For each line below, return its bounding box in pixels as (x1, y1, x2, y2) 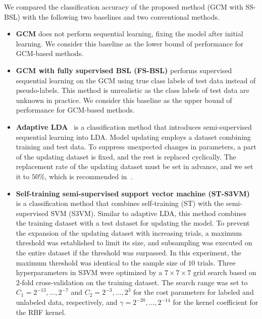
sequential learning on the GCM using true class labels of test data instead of (16, 75, 256, 85)
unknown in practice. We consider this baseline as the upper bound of (16, 94, 232, 105)
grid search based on (193, 267, 256, 278)
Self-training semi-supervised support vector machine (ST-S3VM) (16, 188, 250, 198)
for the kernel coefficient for (173, 297, 258, 307)
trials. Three (197, 257, 236, 268)
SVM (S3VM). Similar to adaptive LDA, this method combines (50, 207, 246, 218)
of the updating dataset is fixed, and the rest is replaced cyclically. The (16, 151, 236, 162)
